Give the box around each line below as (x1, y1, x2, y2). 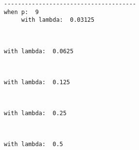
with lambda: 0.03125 (21, 16, 95, 24)
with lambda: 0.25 (4, 110, 67, 117)
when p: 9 (4, 8, 39, 15)
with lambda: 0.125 (4, 78, 70, 86)
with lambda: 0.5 (4, 141, 63, 148)
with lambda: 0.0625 (4, 47, 74, 55)
